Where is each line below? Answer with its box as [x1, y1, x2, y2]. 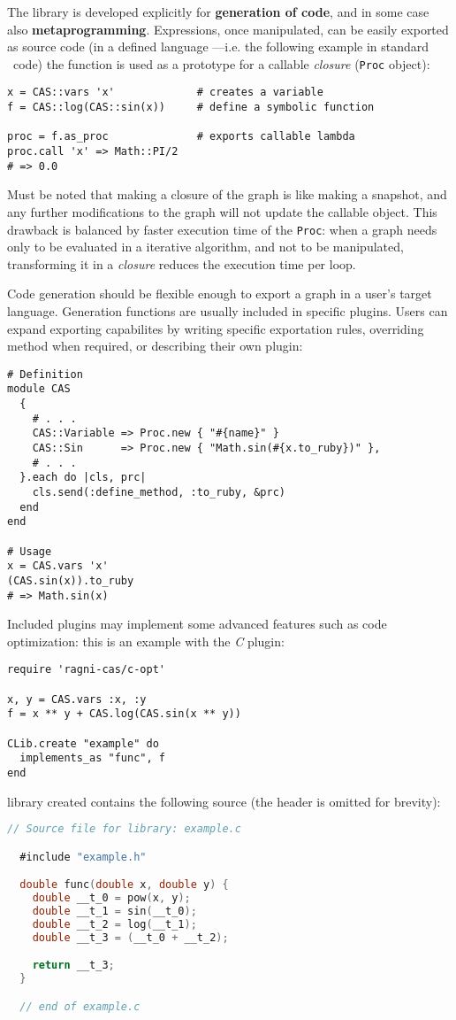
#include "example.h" [19, 850, 147, 863]
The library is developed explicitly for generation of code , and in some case [7, 3, 429, 20]
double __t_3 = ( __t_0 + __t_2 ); [32, 931, 229, 944]
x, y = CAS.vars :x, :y [7, 692, 147, 706]
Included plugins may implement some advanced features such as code [7, 614, 387, 633]
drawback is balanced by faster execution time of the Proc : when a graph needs [7, 220, 437, 238]
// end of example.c [19, 1000, 141, 1013]
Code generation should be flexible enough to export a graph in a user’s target [7, 284, 432, 303]
